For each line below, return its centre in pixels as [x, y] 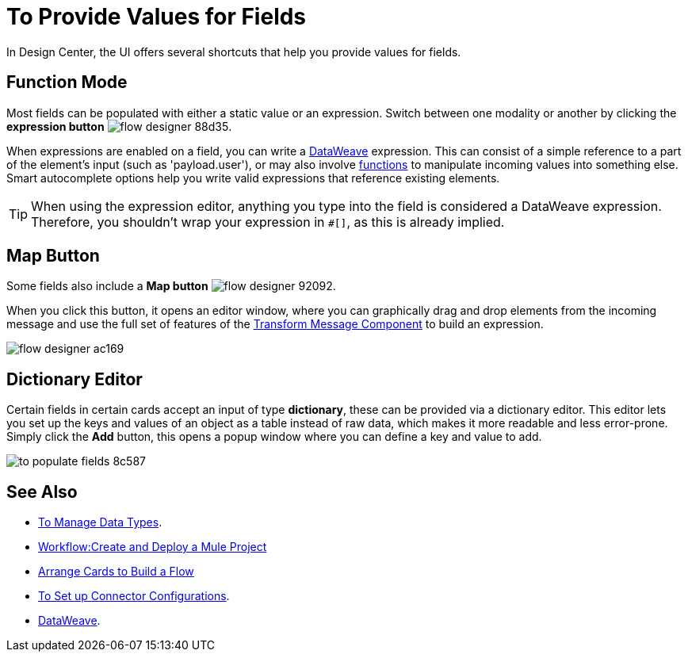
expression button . [119, 126]
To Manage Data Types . [100, 522]
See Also [42, 492]
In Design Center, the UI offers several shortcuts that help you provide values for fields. [234, 52]
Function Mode [67, 82]
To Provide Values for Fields [157, 17]
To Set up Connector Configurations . [134, 596]
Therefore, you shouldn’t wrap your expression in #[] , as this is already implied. [268, 222]
